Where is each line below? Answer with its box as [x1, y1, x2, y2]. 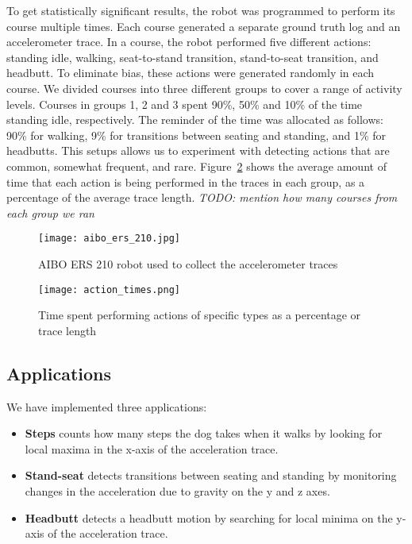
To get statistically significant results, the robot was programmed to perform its [6, 2, 395, 18]
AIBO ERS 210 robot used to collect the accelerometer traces [38, 255, 338, 272]
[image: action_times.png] [38, 284, 180, 295]
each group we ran [6, 204, 94, 221]
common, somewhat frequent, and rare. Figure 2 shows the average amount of [6, 157, 387, 174]
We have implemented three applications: [6, 398, 207, 415]
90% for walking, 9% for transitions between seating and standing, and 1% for [6, 126, 387, 143]
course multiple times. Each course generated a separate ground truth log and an [6, 17, 401, 34]
